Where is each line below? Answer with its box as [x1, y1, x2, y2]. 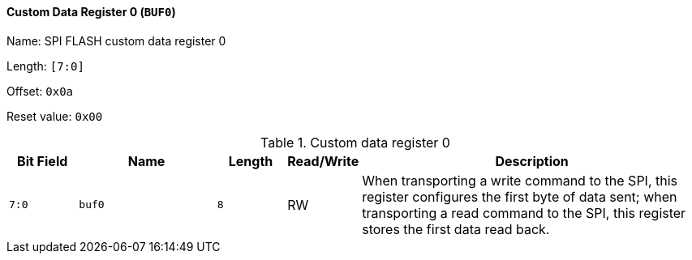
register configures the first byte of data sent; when [362, 188, 677, 205]
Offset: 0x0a [6, 83, 74, 98]
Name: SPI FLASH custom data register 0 [6, 33, 226, 48]
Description [495, 152, 569, 169]
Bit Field [17, 152, 68, 169]
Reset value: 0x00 [6, 109, 103, 123]
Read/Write [287, 152, 359, 169]
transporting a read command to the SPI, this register [362, 204, 686, 221]
